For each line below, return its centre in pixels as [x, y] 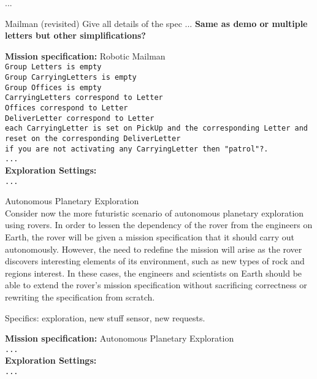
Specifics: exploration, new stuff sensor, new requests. [105, 317]
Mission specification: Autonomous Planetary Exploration [120, 338]
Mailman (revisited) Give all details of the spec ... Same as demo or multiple [156, 23]
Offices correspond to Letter [67, 108]
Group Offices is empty [53, 87]
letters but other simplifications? [75, 35]
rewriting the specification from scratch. [80, 297]
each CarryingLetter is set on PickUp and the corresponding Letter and [156, 128]
